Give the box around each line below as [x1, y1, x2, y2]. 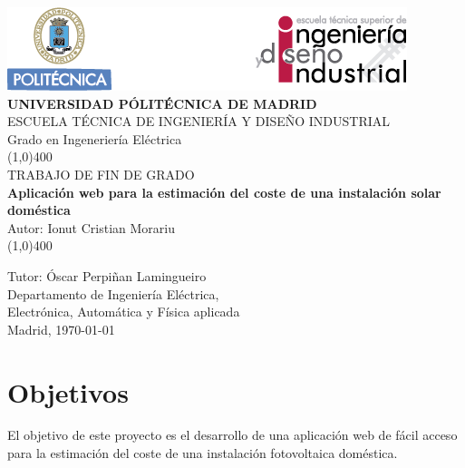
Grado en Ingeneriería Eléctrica [7, 129, 182, 148]
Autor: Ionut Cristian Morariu [7, 218, 175, 237]
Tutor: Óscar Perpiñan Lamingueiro [7, 266, 207, 285]
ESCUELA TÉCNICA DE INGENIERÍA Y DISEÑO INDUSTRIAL [7, 112, 391, 131]
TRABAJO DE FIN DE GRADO [7, 164, 195, 183]
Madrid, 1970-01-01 [7, 319, 115, 338]
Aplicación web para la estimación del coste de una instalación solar [7, 182, 441, 201]
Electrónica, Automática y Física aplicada [7, 302, 240, 321]
